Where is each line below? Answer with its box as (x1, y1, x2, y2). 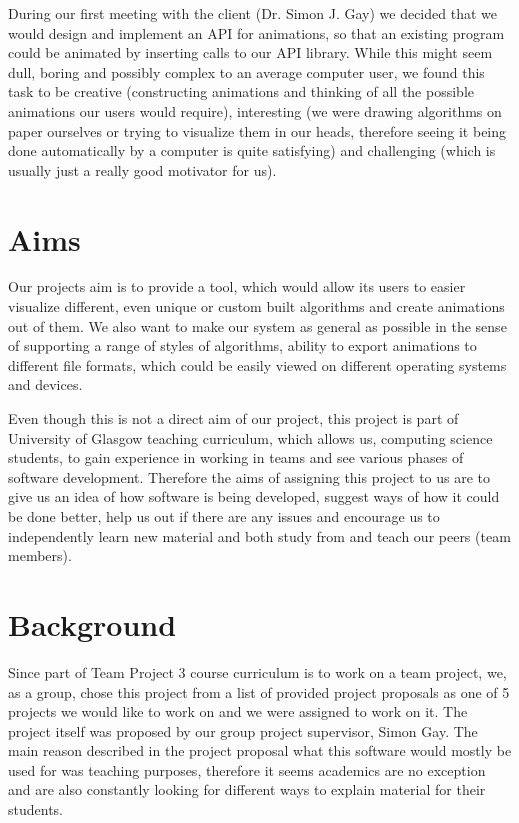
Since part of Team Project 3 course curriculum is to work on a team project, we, (8, 661, 507, 682)
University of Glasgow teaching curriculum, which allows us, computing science (8, 427, 493, 448)
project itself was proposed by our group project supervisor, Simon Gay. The (8, 720, 478, 741)
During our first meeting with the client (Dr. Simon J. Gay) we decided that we (8, 3, 497, 23)
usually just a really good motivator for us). (8, 159, 277, 180)
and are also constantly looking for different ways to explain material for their (8, 779, 486, 800)
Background (8, 603, 177, 644)
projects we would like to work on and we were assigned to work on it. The (8, 701, 468, 722)
